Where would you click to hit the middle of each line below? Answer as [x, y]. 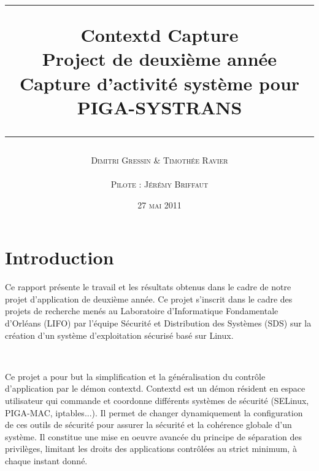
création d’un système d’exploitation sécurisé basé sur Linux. [119, 335]
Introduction [60, 257]
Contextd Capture [159, 35]
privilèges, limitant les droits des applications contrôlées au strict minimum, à [151, 449]
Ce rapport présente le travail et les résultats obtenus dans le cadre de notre [148, 287]
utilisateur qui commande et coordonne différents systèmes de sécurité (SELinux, [157, 400]
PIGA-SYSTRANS [159, 107]
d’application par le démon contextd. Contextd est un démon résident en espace [155, 388]
